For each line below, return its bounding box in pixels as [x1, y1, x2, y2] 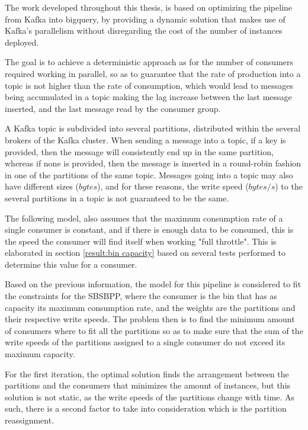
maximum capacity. [5, 348, 75, 360]
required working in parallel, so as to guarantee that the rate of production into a [5, 67, 301, 79]
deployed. [5, 36, 39, 48]
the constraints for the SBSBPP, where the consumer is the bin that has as [5, 290, 277, 302]
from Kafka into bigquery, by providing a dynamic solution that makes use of [5, 12, 285, 25]
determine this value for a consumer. [5, 258, 137, 270]
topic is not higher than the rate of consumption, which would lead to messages [5, 79, 293, 91]
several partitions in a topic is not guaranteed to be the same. [5, 191, 229, 204]
